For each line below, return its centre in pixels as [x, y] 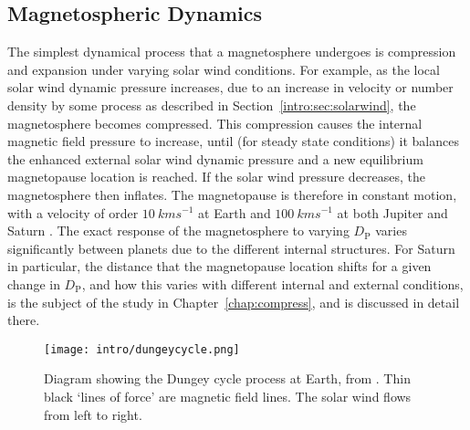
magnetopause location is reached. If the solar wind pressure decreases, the [217, 177]
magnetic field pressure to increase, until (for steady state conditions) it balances [233, 141]
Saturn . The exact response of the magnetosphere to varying [178, 231]
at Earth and [235, 212]
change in [34, 283]
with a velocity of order [73, 212]
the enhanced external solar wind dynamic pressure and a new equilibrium [215, 158]
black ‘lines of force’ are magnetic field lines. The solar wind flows [228, 396]
